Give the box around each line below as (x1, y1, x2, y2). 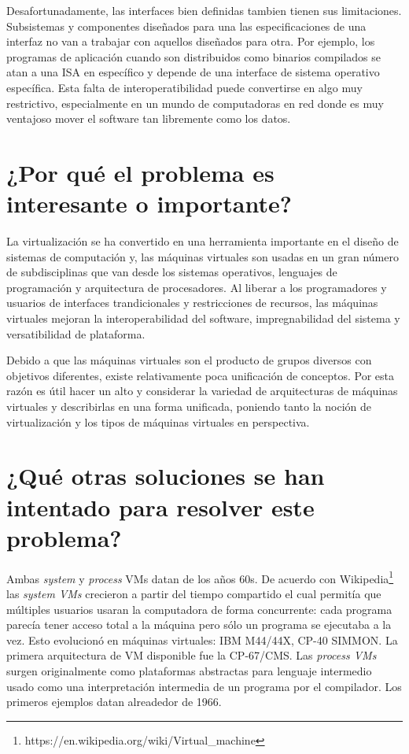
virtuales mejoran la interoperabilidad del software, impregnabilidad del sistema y (6, 310, 400, 327)
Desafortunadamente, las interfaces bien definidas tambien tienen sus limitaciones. (6, 2, 402, 18)
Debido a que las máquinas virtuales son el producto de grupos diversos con (6, 352, 372, 368)
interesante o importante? (6, 187, 292, 220)
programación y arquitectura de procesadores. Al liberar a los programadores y (6, 279, 387, 295)
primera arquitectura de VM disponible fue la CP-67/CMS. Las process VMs (6, 647, 377, 663)
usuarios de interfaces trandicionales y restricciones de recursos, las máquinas (6, 294, 378, 311)
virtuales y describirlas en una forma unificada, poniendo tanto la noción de (6, 398, 372, 414)
